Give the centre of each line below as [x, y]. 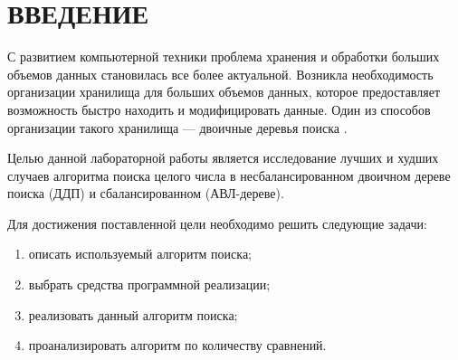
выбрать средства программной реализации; [149, 284]
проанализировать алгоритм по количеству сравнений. [177, 345]
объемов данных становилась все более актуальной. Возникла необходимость [220, 74]
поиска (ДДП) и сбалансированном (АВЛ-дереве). [146, 193]
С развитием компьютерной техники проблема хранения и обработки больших [224, 57]
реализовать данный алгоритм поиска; [133, 314]
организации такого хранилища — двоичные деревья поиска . [177, 127]
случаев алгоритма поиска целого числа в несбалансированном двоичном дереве [229, 175]
